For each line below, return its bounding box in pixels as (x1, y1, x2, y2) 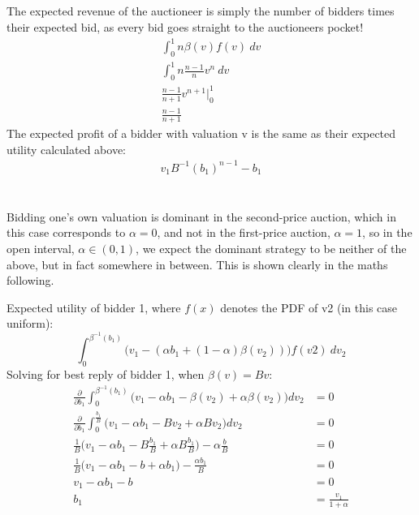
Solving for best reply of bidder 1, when (6, 365, 205, 382)
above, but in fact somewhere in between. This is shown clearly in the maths (6, 255, 388, 273)
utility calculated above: (6, 140, 127, 157)
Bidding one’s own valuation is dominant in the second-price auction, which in (6, 208, 396, 225)
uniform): (6, 315, 54, 332)
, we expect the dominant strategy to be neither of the (136, 240, 407, 257)
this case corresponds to (6, 224, 126, 241)
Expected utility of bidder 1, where (6, 298, 181, 315)
